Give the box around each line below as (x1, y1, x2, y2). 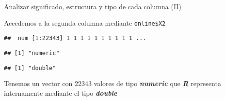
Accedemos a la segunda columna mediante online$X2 (4, 17, 166, 28)
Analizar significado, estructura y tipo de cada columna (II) (4, 1, 181, 11)
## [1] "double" (4, 64, 56, 72)
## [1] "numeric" (4, 49, 60, 57)
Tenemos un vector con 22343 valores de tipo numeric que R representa (4, 78, 221, 88)
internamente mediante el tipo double (4, 87, 117, 98)
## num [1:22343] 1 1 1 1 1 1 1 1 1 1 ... (4, 35, 146, 42)
